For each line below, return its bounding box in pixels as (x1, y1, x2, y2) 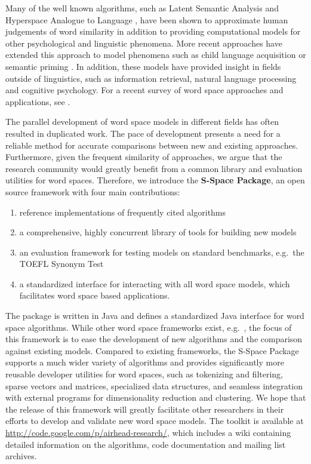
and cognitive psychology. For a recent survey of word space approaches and (5, 84, 284, 96)
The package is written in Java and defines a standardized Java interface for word (5, 309, 304, 322)
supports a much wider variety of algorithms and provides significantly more (5, 356, 284, 368)
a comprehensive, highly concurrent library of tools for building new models (19, 226, 297, 238)
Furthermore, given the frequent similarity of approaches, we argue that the (5, 150, 282, 163)
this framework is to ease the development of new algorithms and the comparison (5, 333, 303, 345)
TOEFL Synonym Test (19, 257, 104, 270)
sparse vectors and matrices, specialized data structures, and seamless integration (5, 379, 303, 392)
